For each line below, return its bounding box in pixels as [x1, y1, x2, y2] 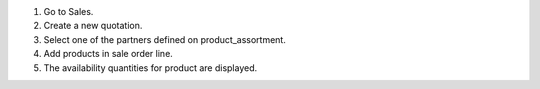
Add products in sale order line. [43, 48, 174, 60]
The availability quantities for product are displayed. [43, 61, 258, 74]
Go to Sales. [43, 6, 94, 17]
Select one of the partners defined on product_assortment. [43, 33, 287, 45]
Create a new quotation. [43, 20, 143, 32]
